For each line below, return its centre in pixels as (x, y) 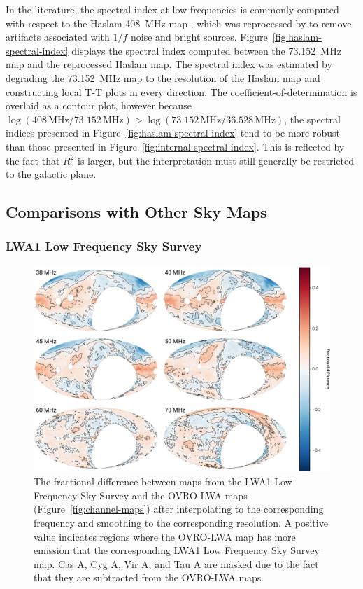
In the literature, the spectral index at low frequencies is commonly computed (172, 9)
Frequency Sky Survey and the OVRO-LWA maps (141, 495)
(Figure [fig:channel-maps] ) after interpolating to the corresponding (179, 509)
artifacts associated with (58, 37)
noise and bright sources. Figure (199, 37)
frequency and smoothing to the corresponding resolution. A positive (181, 523)
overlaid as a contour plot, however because (99, 105)
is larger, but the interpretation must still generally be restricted (216, 160)
